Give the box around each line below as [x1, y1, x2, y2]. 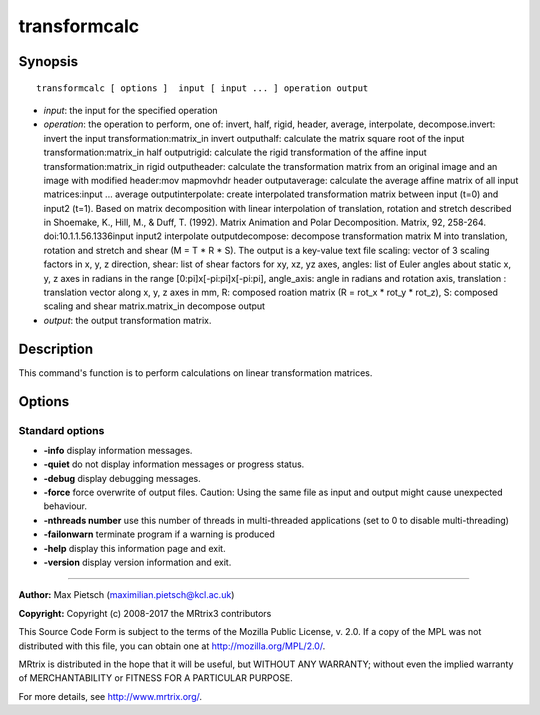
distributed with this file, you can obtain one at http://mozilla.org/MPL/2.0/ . [18, 640, 326, 652]
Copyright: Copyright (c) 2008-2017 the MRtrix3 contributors [18, 607, 272, 619]
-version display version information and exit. [43, 556, 232, 568]
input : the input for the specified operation [43, 104, 219, 116]
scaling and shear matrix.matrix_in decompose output [43, 300, 265, 312]
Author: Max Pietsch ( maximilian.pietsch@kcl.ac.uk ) [18, 589, 235, 601]
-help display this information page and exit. [43, 542, 226, 554]
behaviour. [43, 500, 88, 512]
